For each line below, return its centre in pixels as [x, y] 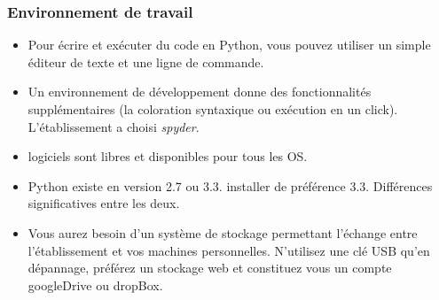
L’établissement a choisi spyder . [114, 126]
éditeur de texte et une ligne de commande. [146, 62]
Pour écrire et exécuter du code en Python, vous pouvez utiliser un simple [229, 45]
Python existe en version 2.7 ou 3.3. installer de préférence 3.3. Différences [230, 185]
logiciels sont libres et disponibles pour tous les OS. [168, 156]
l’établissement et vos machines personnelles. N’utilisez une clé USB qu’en [229, 250]
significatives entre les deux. [104, 203]
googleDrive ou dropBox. [95, 285]
